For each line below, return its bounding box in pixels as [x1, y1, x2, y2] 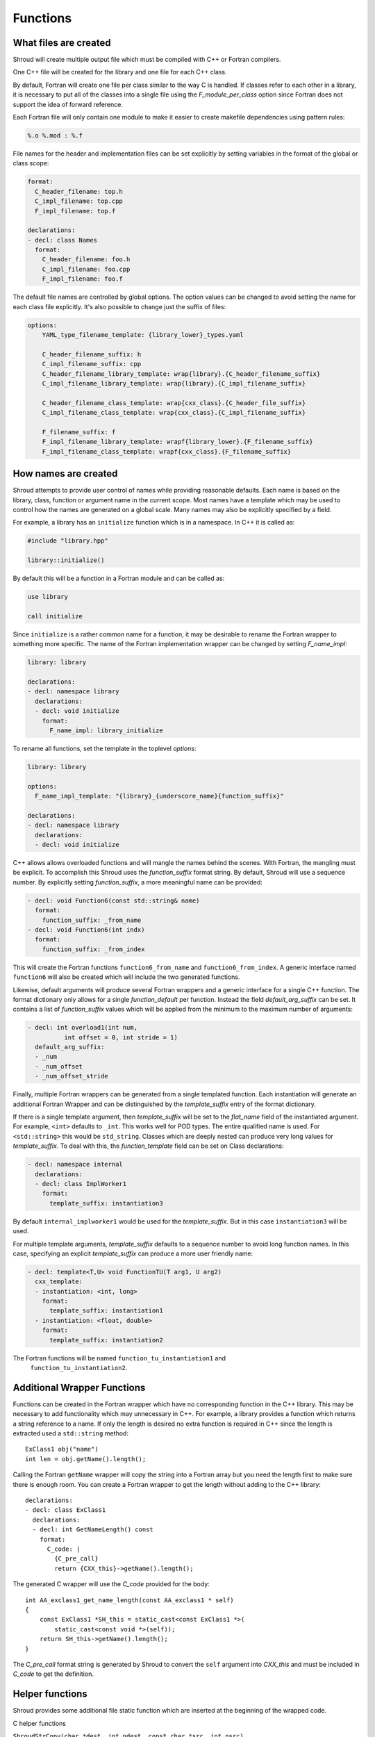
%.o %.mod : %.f [27, 132, 83, 139]
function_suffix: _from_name [42, 916, 142, 924]
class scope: [12, 159, 49, 167]
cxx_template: [35, 1278, 83, 1285]
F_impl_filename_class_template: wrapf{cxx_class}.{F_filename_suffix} [42, 447, 292, 455]
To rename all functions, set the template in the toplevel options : [12, 744, 197, 752]
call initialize [27, 612, 83, 620]
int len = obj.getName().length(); [25, 1455, 147, 1463]
